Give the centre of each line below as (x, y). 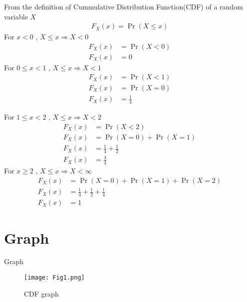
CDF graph (41, 293)
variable (16, 16)
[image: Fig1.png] (54, 278)
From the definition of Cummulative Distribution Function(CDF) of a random (123, 6)
